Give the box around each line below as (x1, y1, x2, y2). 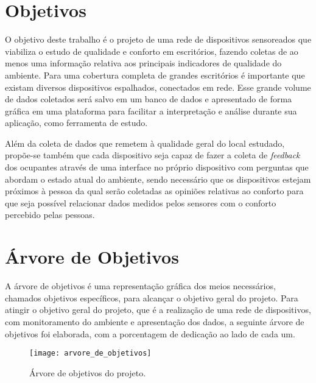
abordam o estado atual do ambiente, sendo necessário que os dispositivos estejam (5, 172, 311, 185)
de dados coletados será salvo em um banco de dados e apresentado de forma (5, 93, 292, 105)
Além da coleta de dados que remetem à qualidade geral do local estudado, (5, 136, 285, 149)
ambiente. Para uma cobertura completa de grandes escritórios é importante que (5, 68, 305, 81)
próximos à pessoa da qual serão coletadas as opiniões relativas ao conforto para (5, 184, 304, 197)
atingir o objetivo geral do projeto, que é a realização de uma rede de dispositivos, (5, 303, 311, 316)
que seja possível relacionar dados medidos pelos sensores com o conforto (5, 196, 276, 209)
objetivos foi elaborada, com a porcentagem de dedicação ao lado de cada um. (5, 327, 295, 340)
